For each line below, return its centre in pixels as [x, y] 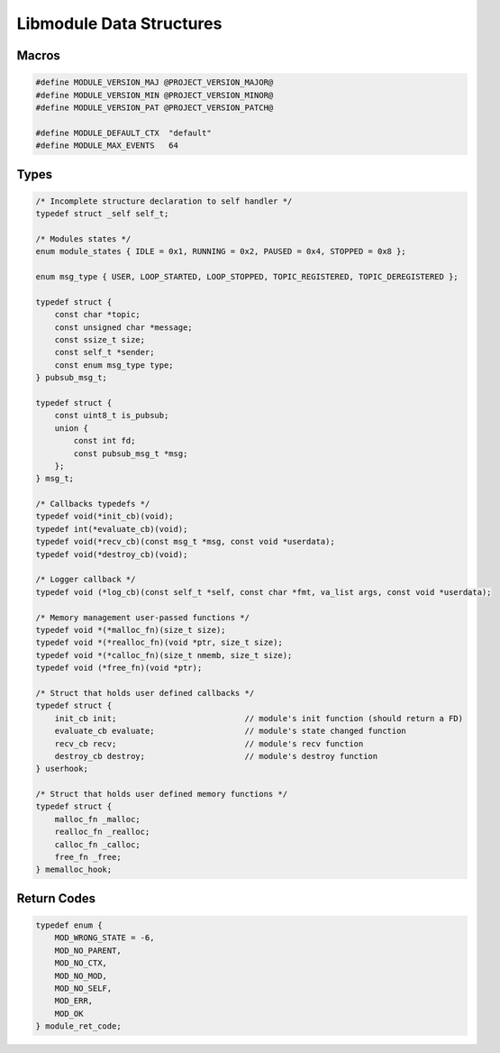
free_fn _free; [88, 857]
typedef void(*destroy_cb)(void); [112, 554]
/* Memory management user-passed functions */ [142, 617]
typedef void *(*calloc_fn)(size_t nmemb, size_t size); [164, 655]
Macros [38, 55]
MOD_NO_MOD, [81, 975]
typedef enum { [69, 925]
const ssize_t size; [100, 339]
